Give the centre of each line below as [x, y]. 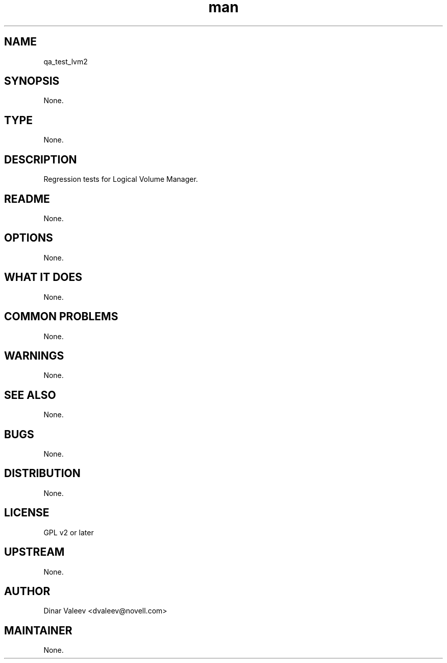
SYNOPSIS [32, 81]
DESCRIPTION [41, 159]
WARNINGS [34, 356]
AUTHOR [27, 591]
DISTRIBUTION [42, 473]
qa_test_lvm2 [66, 61]
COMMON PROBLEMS [61, 317]
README [27, 199]
